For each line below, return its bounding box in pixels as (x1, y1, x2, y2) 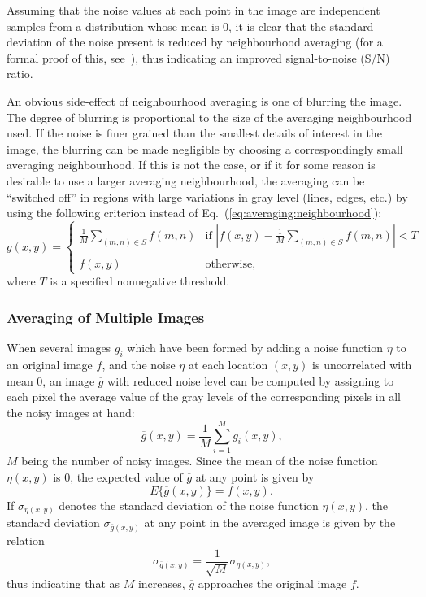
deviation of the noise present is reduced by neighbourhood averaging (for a (7, 33, 383, 50)
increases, (137, 574, 185, 591)
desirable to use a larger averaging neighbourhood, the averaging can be (7, 172, 365, 189)
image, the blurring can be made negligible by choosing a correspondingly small (7, 140, 403, 157)
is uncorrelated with (312, 355, 412, 373)
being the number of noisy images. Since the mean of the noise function (21, 452, 378, 469)
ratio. (7, 65, 33, 82)
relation (7, 531, 45, 548)
